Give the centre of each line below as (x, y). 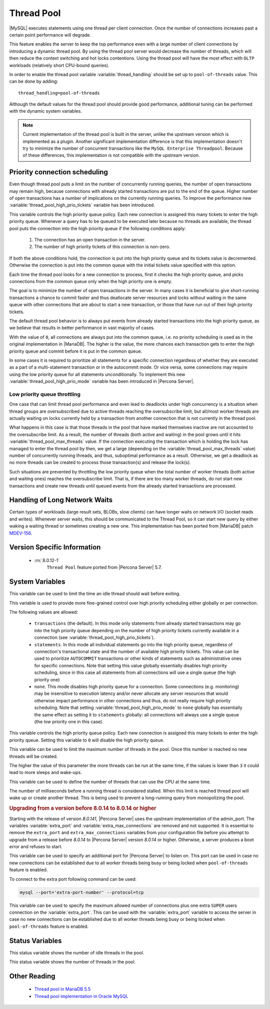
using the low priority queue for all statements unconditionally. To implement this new (97, 374)
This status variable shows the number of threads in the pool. (72, 962)
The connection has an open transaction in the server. (90, 240)
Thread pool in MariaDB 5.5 (62, 989)
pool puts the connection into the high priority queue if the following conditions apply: (97, 228)
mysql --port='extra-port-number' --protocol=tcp (82, 892)
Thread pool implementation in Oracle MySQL (81, 996)
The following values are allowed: (44, 612)
